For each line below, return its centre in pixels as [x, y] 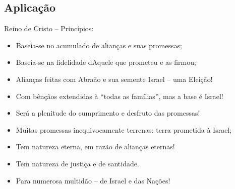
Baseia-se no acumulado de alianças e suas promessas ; [99, 45]
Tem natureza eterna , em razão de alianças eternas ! [95, 147]
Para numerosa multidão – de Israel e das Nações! [93, 180]
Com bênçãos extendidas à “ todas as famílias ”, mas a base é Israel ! [120, 96]
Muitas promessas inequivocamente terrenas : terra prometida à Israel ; [124, 129]
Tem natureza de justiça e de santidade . [77, 163]
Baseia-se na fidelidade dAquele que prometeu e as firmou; [106, 62]
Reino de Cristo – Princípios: [49, 28]
